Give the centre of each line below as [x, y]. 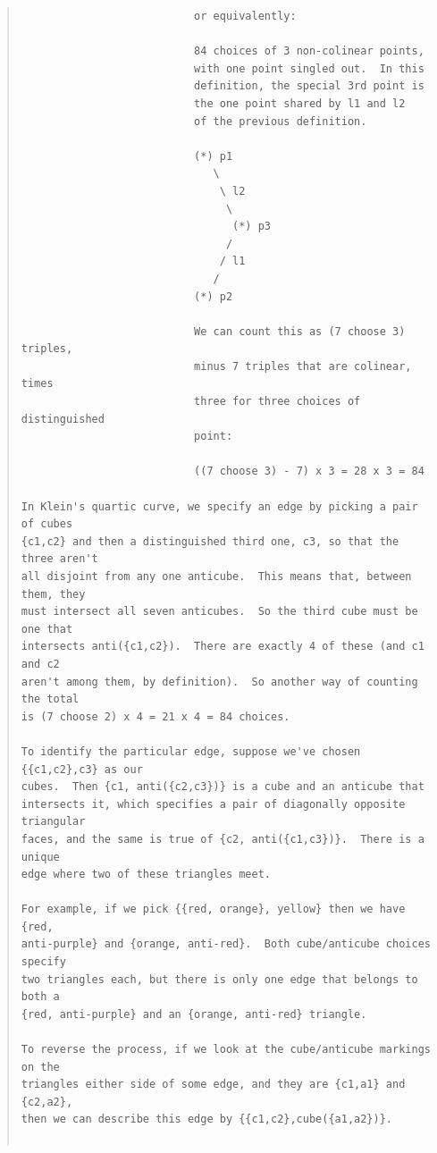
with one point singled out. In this [309, 68]
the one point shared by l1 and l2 [300, 103]
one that [47, 629]
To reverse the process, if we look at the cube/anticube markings [226, 1050]
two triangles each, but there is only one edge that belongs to [219, 979]
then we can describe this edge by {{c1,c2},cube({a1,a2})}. [207, 1119]
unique [40, 857]
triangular [53, 822]
